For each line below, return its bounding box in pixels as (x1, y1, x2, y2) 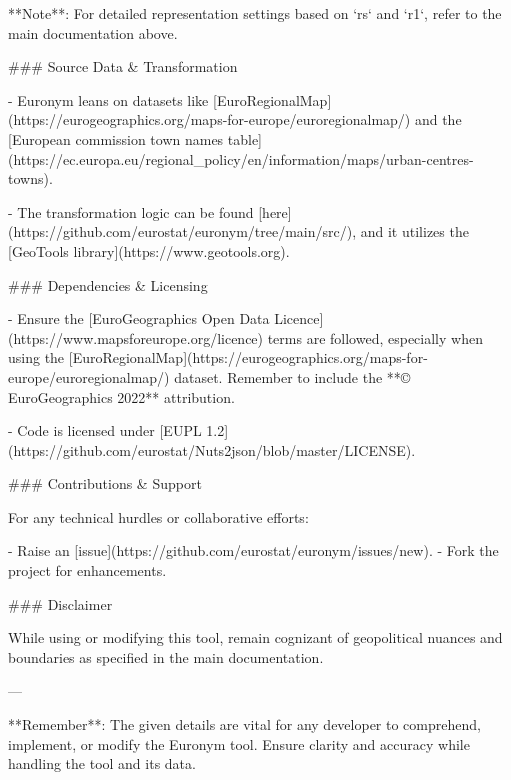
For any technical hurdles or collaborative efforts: (8, 506, 309, 527)
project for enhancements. (8, 560, 167, 581)
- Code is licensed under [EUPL (8, 420, 202, 441)
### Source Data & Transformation (8, 56, 238, 77)
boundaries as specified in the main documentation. (8, 646, 324, 667)
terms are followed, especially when (267, 327, 483, 348)
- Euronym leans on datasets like (8, 89, 209, 110)
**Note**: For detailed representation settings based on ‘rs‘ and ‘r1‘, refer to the (8, 3, 502, 23)
